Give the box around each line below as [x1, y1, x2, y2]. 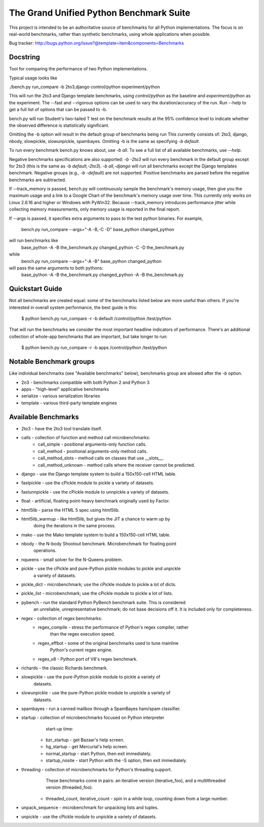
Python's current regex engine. [50, 647, 112, 653]
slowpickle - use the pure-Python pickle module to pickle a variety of [21, 674, 161, 680]
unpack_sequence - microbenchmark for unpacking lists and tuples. [21, 804, 159, 810]
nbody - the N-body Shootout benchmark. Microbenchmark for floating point [21, 541, 176, 547]
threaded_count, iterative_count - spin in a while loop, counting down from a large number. [45, 796, 228, 802]
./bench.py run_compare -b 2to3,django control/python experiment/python [9, 84, 160, 90]
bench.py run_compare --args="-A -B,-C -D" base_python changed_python [21, 227, 175, 233]
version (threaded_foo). [45, 784, 93, 790]
